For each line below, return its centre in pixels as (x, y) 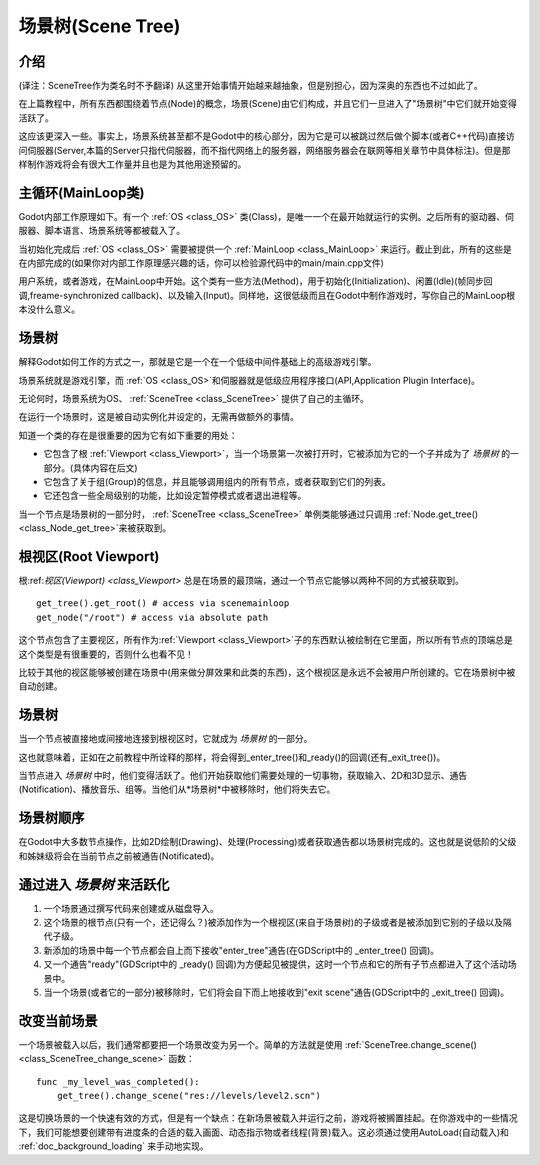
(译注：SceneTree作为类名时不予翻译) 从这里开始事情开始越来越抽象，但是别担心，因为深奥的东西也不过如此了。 (251, 86)
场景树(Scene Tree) (99, 26)
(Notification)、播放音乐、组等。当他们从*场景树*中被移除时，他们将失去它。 (177, 789)
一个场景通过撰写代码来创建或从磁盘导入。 (131, 908)
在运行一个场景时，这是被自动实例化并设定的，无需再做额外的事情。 (158, 417)
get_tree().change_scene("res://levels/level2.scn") (189, 1096)
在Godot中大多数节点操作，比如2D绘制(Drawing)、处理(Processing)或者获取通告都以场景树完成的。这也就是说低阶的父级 (267, 842)
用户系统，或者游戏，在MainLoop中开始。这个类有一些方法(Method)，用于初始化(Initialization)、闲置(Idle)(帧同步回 (255, 281)
